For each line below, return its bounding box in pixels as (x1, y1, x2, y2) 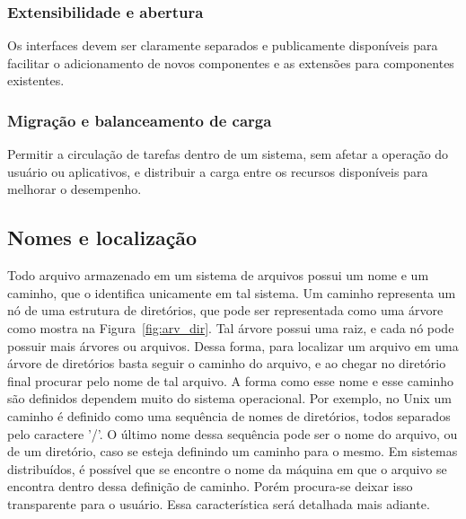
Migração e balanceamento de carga (7, 109, 272, 131)
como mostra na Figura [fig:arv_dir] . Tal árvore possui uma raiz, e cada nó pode (7, 318, 454, 337)
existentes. (7, 71, 65, 90)
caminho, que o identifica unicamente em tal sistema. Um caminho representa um (7, 283, 456, 302)
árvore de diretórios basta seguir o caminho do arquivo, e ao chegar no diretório (7, 354, 446, 373)
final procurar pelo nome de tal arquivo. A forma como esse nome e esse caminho (7, 371, 454, 390)
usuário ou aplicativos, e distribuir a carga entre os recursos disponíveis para (7, 162, 428, 180)
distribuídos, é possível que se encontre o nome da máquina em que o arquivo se (7, 459, 447, 478)
